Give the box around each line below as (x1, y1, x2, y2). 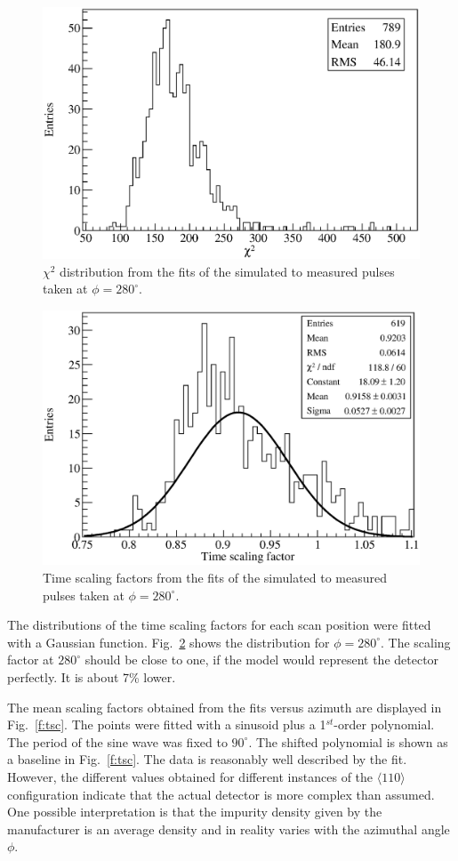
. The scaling (381, 632, 451, 651)
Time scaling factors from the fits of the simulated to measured (43, 567, 388, 586)
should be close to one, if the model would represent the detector (84, 650, 439, 669)
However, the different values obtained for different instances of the (7, 767, 374, 785)
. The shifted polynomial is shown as (248, 732, 448, 751)
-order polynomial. (333, 715, 435, 734)
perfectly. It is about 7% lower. (7, 667, 176, 686)
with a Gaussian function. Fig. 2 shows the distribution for (7, 632, 330, 651)
